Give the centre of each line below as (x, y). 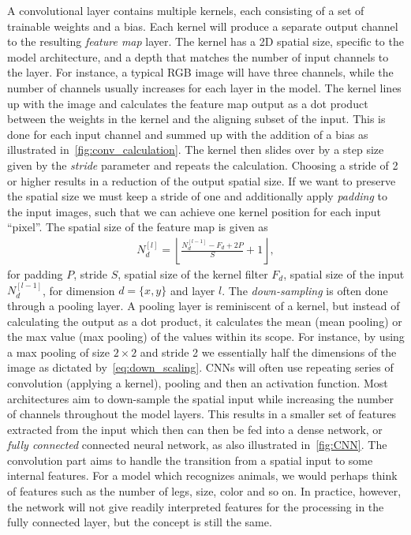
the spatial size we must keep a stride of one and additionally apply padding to (198, 196)
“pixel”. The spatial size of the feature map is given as (138, 227)
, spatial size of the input (344, 273)
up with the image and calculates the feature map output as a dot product (188, 103)
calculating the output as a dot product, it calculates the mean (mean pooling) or (205, 321)
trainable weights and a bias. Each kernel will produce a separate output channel (203, 26)
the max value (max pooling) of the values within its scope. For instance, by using (206, 337)
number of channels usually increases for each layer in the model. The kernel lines (204, 87)
